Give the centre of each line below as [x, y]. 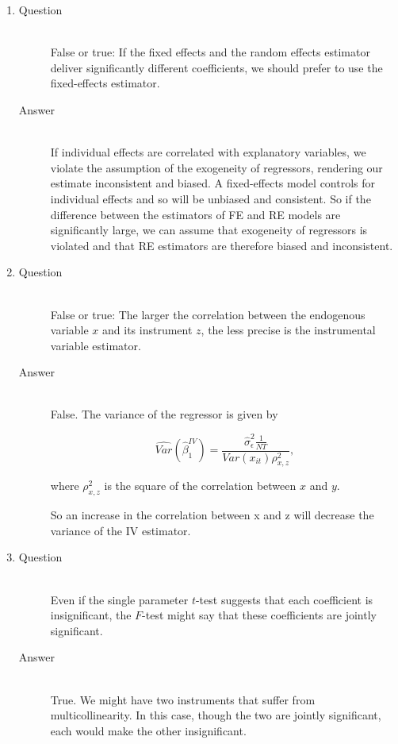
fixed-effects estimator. [105, 83]
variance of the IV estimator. [121, 530]
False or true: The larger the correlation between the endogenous [208, 314]
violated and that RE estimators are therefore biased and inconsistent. [222, 245]
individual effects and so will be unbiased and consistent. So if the [210, 198]
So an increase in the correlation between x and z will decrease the [212, 515]
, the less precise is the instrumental [288, 330]
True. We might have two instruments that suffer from [183, 699]
